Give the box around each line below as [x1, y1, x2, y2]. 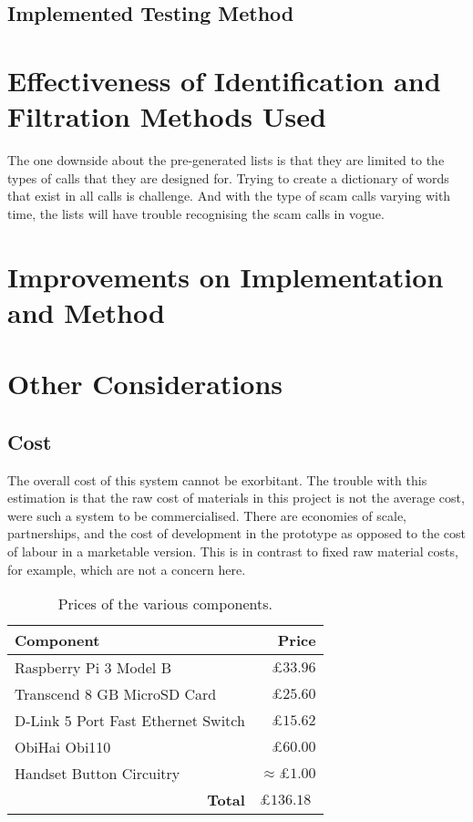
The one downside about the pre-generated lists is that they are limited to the [7, 151, 445, 170]
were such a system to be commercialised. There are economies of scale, [7, 505, 406, 525]
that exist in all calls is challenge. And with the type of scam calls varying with [7, 186, 451, 205]
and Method [7, 293, 165, 330]
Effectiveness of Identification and [7, 61, 441, 99]
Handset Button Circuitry [15, 763, 180, 785]
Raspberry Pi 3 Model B [15, 657, 171, 679]
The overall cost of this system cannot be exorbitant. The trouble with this [7, 470, 427, 489]
